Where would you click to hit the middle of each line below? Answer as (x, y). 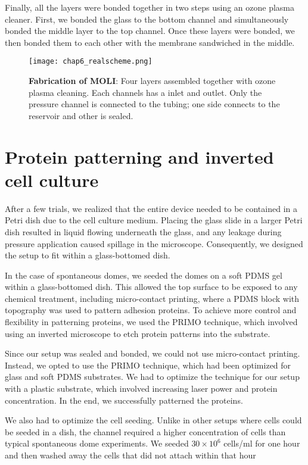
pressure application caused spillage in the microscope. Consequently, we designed (154, 243)
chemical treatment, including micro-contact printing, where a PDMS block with (152, 298)
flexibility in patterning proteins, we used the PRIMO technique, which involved (151, 322)
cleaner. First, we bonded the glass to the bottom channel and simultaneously (147, 19)
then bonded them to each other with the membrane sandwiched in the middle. (150, 42)
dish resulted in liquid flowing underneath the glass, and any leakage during (143, 231)
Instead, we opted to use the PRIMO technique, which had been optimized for (148, 365)
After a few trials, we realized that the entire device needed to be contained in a (151, 208)
